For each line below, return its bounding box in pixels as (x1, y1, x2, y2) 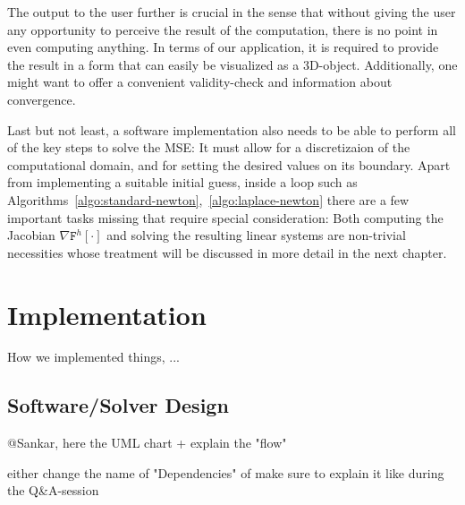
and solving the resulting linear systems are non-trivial (106, 226, 406, 244)
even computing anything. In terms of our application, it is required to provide (7, 38, 439, 56)
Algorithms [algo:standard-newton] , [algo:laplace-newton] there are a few (7, 190, 410, 209)
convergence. (7, 90, 76, 108)
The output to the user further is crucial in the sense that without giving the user (7, 3, 456, 21)
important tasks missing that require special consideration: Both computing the (7, 208, 444, 227)
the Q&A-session (7, 481, 99, 500)
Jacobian (7, 226, 55, 244)
